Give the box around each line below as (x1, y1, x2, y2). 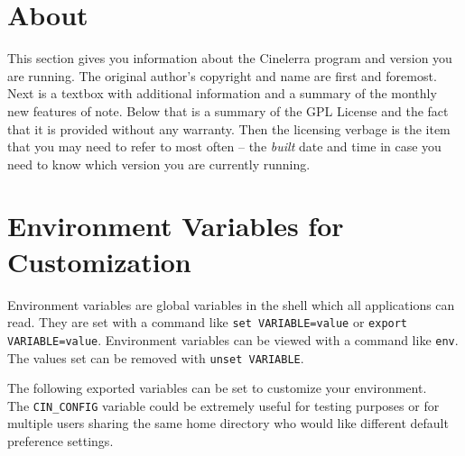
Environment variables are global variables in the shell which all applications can (7, 295, 455, 314)
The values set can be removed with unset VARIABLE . (7, 348, 304, 367)
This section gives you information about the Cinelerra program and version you (7, 49, 452, 68)
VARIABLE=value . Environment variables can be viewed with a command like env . (7, 330, 459, 349)
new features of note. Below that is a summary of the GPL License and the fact (7, 101, 449, 120)
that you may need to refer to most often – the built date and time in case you (7, 137, 442, 156)
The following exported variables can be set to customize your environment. (7, 378, 427, 397)
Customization (7, 242, 191, 279)
